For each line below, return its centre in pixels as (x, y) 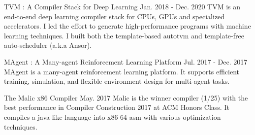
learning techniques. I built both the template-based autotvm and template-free (124, 35)
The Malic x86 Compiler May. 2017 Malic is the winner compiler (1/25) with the (126, 97)
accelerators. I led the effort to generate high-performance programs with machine (127, 26)
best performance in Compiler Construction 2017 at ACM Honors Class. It (117, 107)
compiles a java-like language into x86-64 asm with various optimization (112, 117)
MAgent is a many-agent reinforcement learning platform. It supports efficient (122, 71)
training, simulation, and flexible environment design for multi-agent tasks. (117, 81)
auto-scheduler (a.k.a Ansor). (48, 45)
